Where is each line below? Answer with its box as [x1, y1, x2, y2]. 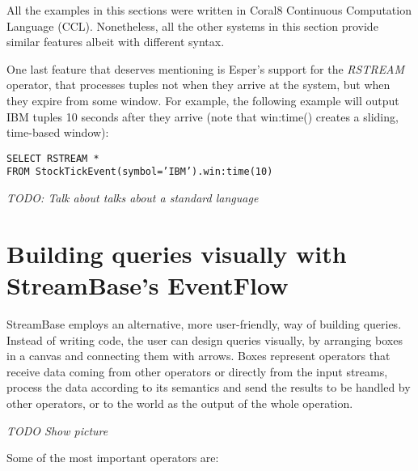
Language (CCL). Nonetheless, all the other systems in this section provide [6, 17, 378, 34]
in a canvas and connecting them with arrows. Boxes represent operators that [6, 347, 391, 364]
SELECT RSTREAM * [6, 152, 99, 164]
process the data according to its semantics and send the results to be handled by [6, 379, 411, 396]
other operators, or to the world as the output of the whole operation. [6, 394, 353, 411]
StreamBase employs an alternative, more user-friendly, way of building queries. [6, 315, 402, 332]
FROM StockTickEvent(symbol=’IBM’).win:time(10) [6, 166, 273, 178]
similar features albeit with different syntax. [6, 33, 225, 50]
